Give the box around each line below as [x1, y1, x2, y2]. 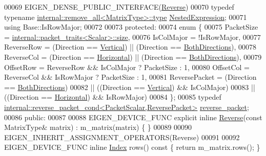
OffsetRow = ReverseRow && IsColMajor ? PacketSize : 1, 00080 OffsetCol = [4, 61, 250, 72]
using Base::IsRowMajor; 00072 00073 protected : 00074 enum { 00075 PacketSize [4, 21, 258, 32]
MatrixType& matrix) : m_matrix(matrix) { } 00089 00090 [4, 122, 192, 132]
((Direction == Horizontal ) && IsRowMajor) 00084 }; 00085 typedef [4, 92, 221, 102]
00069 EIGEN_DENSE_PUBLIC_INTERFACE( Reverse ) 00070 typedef [4, 2, 234, 12]
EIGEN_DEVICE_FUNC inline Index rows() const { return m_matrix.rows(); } [4, 142, 260, 152]
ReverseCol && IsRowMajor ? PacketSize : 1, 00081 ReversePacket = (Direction [4, 72, 257, 82]
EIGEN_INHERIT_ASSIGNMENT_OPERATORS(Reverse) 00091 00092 [4, 131, 240, 142]
